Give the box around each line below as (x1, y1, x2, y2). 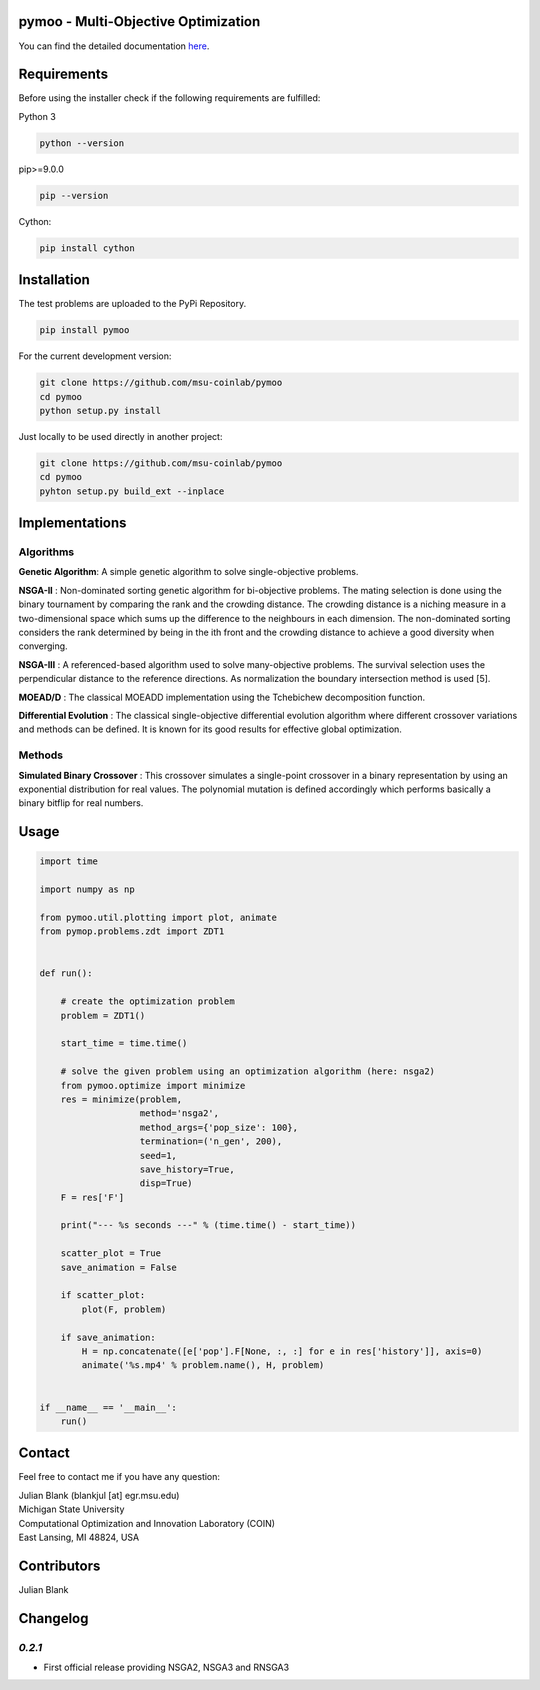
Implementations (18, 515, 127, 532)
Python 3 (18, 110, 57, 122)
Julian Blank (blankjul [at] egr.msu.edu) (18, 1489, 180, 1501)
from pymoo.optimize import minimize (60, 1080, 246, 1091)
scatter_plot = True (60, 1248, 162, 1259)
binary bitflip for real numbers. (18, 797, 144, 809)
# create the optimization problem (60, 996, 235, 1007)
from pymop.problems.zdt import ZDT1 (39, 926, 225, 937)
